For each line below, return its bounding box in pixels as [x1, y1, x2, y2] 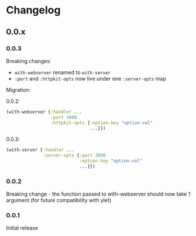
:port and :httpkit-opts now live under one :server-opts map [14, 75, 167, 82]
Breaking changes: [6, 57, 51, 64]
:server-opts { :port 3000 [43, 152, 106, 158]
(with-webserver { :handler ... [6, 109, 82, 114]
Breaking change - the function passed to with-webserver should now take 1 [6, 190, 191, 197]
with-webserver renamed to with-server [14, 68, 111, 76]
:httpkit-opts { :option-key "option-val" [50, 120, 153, 126]
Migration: [6, 86, 31, 93]
